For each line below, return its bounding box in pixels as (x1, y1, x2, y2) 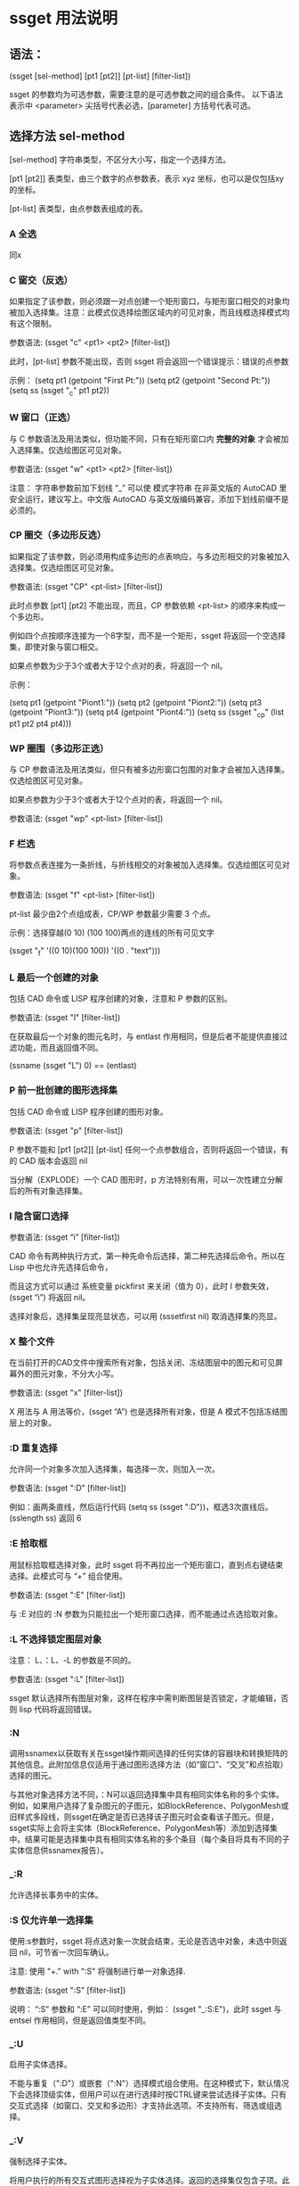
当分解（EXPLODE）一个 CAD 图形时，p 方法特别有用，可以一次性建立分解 (9, 1174, 283, 1184)
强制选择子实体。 (9, 2156, 72, 2166)
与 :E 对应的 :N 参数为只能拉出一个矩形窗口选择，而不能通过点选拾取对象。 (9, 1608, 283, 1619)
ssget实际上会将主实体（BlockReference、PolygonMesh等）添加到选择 (9, 1823, 271, 1834)
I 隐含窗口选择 (9, 1209, 69, 1222)
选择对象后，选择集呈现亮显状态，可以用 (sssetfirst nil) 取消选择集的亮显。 (9, 1310, 282, 1321)
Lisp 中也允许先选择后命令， (9, 1261, 113, 1272)
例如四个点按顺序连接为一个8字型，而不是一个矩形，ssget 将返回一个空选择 (9, 630, 287, 640)
